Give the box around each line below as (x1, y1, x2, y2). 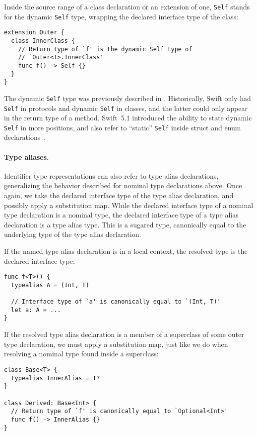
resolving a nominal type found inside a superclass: (4, 348, 159, 359)
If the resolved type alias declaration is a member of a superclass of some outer (4, 329, 244, 339)
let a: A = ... (11, 306, 61, 314)
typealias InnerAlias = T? (11, 374, 100, 382)
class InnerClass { (11, 37, 75, 44)
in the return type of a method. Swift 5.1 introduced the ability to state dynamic (4, 112, 252, 123)
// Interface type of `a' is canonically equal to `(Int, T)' (11, 298, 221, 306)
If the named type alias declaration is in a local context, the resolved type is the (4, 246, 248, 256)
